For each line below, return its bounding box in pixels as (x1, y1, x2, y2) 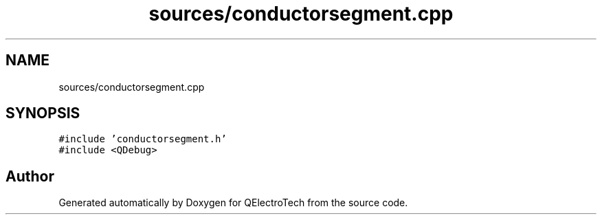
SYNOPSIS (5, 104, 80, 122)
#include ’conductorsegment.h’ (58, 133, 227, 145)
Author (5, 167, 54, 185)
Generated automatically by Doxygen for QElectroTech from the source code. (58, 197, 408, 209)
